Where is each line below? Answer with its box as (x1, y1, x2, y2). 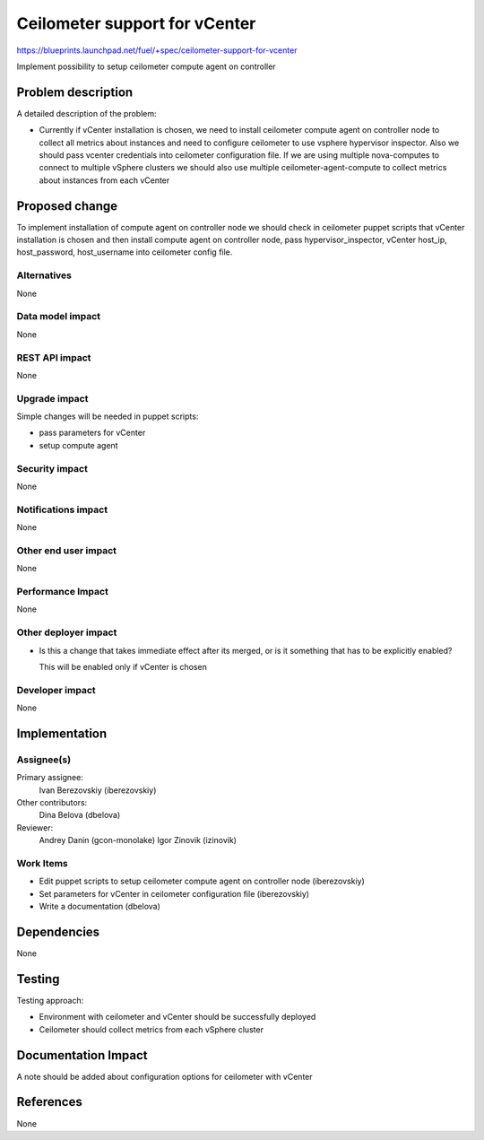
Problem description (16, 84, 134, 100)
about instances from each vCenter (39, 175, 170, 186)
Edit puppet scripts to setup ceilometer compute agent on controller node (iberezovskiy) (39, 875, 365, 887)
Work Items (16, 857, 68, 869)
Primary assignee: (16, 772, 84, 783)
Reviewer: (16, 822, 54, 833)
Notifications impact (16, 503, 108, 516)
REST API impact (16, 351, 91, 363)
